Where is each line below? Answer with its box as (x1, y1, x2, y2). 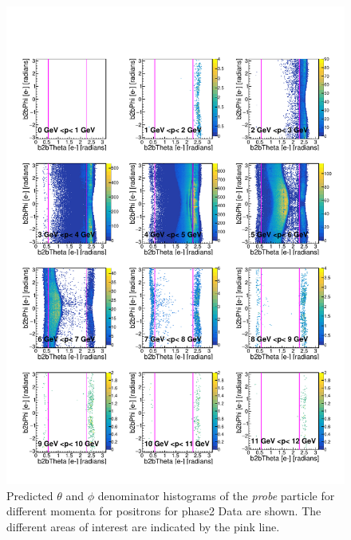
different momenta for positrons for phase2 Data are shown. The (6, 503, 321, 519)
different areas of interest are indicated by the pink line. (6, 518, 280, 534)
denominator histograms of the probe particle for (97, 487, 335, 503)
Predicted (6, 487, 53, 503)
